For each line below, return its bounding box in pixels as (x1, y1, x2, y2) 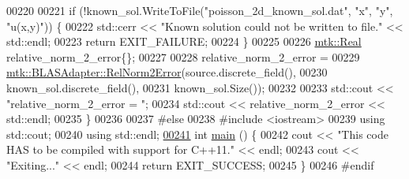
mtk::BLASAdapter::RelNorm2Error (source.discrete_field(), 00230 (6, 64, 328, 80)
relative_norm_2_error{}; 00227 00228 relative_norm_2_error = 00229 (6, 48, 360, 65)
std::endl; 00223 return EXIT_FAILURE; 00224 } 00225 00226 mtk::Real (6, 33, 362, 50)
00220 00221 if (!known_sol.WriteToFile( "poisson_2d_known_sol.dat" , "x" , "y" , (6, 2, 393, 18)
